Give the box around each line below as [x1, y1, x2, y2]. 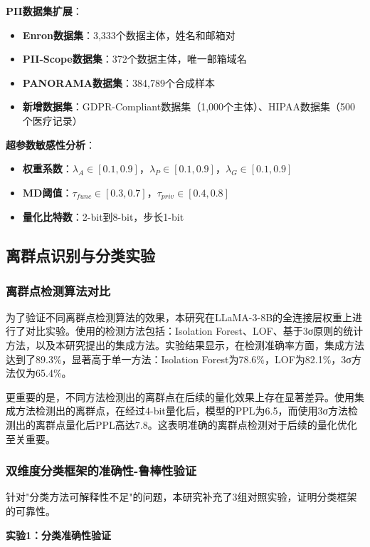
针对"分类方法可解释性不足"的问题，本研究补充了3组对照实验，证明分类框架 [6, 489, 357, 504]
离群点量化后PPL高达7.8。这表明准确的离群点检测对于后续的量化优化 [35, 417, 357, 432]
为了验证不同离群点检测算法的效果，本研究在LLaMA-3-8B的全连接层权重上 [6, 309, 353, 324]
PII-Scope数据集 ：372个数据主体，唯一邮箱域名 [22, 51, 247, 66]
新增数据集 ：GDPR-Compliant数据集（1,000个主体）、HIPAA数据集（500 [22, 99, 355, 114]
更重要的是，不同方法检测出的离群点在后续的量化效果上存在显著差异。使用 [6, 389, 354, 404]
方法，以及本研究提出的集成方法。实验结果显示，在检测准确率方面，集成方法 [6, 337, 364, 352]
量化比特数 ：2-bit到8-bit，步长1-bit [22, 209, 184, 224]
